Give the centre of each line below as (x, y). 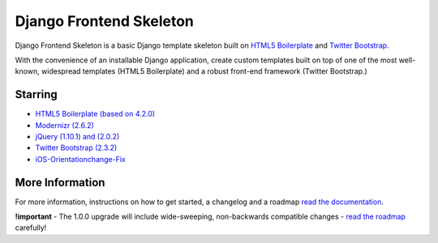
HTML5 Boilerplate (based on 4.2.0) (95, 114)
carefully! (31, 228)
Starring (36, 94)
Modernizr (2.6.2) (65, 125)
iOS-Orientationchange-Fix (80, 159)
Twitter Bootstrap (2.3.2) (76, 148)
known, (27, 71)
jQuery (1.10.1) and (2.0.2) (77, 137)
